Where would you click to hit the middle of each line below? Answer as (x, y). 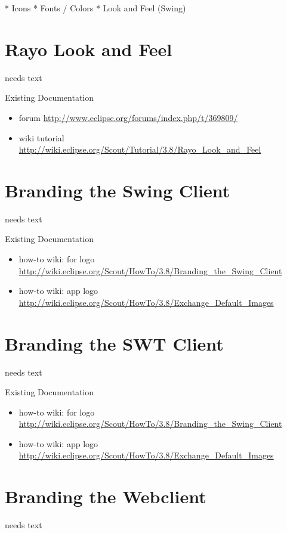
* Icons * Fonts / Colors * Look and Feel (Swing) (95, 8)
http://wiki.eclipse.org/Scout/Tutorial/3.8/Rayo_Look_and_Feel (140, 149)
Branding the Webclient (106, 496)
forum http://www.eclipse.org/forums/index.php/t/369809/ (128, 117)
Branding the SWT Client (114, 343)
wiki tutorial (41, 137)
